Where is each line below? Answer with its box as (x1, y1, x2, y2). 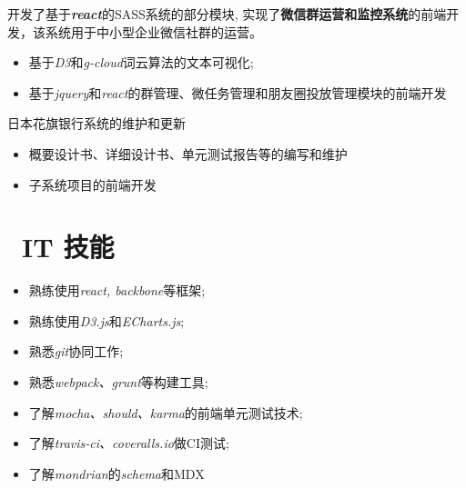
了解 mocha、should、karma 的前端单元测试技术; (28, 403, 303, 422)
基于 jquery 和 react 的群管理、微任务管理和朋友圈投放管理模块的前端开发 (28, 83, 447, 102)
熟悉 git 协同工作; (28, 342, 124, 361)
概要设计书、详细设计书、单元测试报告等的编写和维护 (28, 144, 348, 163)
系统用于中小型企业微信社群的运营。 (45, 22, 262, 41)
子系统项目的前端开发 (28, 174, 157, 194)
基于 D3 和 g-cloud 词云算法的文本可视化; (28, 53, 254, 72)
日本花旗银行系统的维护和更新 (7, 114, 186, 133)
